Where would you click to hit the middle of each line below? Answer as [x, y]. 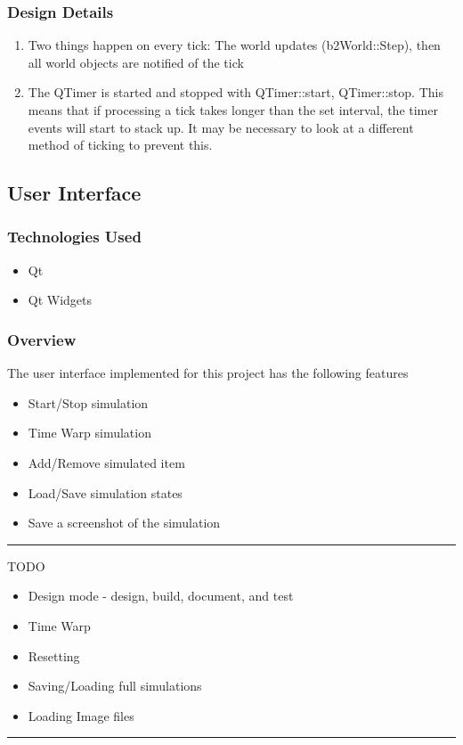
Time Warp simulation [89, 433]
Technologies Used [74, 237]
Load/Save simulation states [105, 492]
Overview [42, 339]
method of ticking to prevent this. [120, 145]
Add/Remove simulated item [106, 462]
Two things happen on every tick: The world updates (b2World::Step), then [234, 45]
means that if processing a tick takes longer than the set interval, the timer [233, 110]
